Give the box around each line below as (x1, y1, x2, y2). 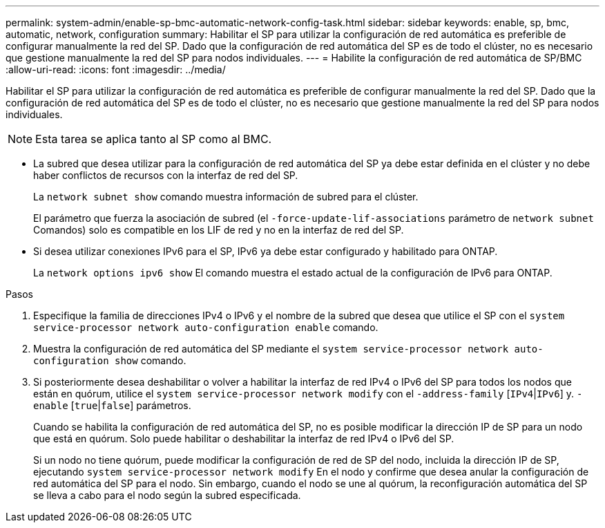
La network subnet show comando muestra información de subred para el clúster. (33, 191, 419, 202)
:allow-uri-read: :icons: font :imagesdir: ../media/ (6, 64, 226, 75)
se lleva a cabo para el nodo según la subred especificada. (33, 489, 301, 501)
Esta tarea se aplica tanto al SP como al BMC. (35, 132, 272, 146)
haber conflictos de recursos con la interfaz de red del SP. (33, 169, 298, 181)
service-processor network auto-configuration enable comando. (33, 321, 378, 333)
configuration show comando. (33, 355, 186, 366)
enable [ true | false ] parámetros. (33, 399, 191, 411)
